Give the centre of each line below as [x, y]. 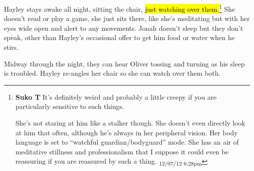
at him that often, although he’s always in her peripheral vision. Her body [127, 132]
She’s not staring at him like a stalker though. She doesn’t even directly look [130, 123]
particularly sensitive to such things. [70, 106]
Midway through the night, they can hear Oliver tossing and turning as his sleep [124, 63]
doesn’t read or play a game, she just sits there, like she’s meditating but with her [127, 18]
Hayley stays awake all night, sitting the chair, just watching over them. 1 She [119, 8]
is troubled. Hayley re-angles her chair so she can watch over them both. [112, 73]
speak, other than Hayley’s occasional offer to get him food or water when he [119, 37]
